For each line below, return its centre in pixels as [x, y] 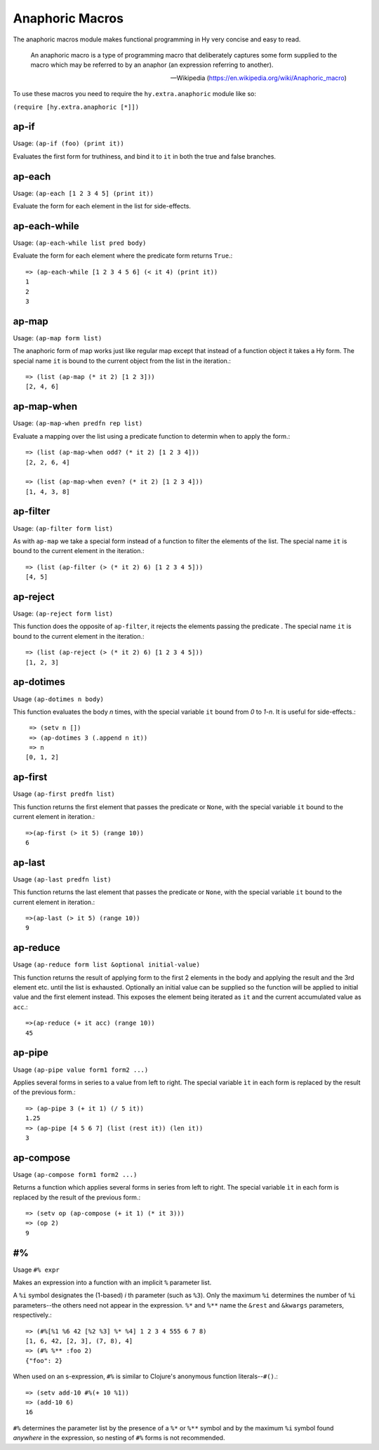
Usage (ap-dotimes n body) [59, 699]
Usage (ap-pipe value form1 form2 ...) [81, 1070]
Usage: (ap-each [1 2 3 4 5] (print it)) [84, 193]
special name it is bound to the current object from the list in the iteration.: [122, 361]
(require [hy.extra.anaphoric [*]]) [76, 107]
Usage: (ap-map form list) [58, 338]
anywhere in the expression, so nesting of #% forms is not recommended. [119, 1438]
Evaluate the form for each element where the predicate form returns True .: [123, 255]
